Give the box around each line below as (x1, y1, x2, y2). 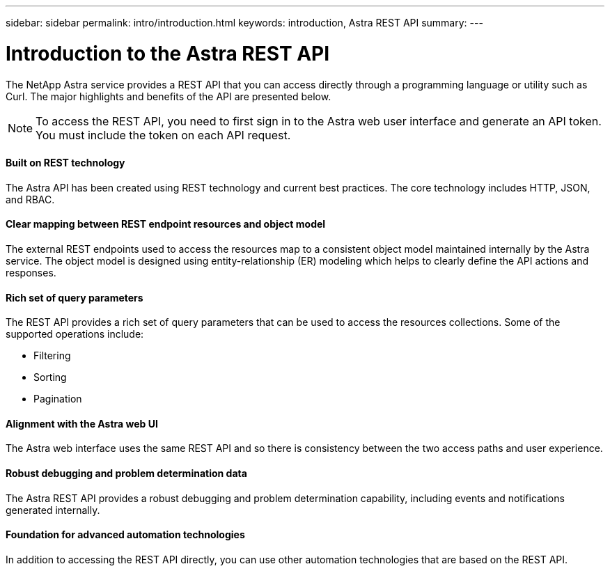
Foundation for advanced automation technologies (6, 529, 245, 541)
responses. (6, 266, 56, 279)
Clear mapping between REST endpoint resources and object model (6, 218, 326, 230)
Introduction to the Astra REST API (6, 41, 330, 65)
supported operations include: (6, 328, 144, 341)
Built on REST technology (6, 157, 125, 169)
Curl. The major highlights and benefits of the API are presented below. (6, 90, 331, 102)
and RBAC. (6, 193, 55, 205)
